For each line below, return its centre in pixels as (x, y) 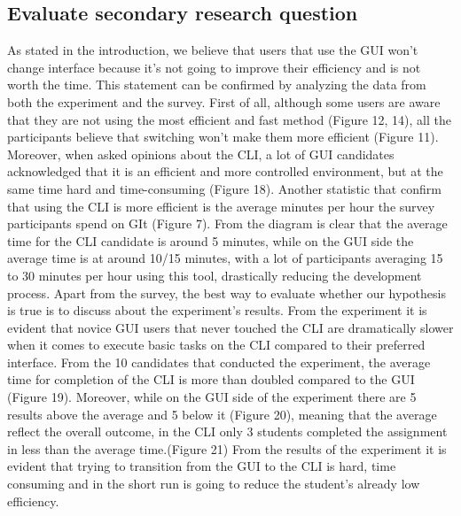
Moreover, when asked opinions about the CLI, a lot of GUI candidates (201, 154)
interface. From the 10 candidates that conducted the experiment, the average (219, 362)
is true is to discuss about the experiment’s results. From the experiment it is (217, 310)
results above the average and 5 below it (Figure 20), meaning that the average (222, 414)
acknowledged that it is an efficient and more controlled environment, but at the (225, 171)
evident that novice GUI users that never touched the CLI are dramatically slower (230, 327)
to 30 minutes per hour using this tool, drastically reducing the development (215, 275)
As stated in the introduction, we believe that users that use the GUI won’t (213, 50)
